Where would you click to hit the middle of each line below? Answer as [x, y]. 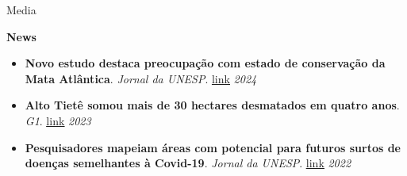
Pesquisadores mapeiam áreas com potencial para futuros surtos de [213, 147]
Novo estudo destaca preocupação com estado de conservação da [205, 63]
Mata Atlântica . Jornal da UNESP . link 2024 [141, 78]
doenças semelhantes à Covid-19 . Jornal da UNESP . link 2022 [188, 163]
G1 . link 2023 [58, 120]
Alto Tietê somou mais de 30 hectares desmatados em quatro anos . [212, 105]
